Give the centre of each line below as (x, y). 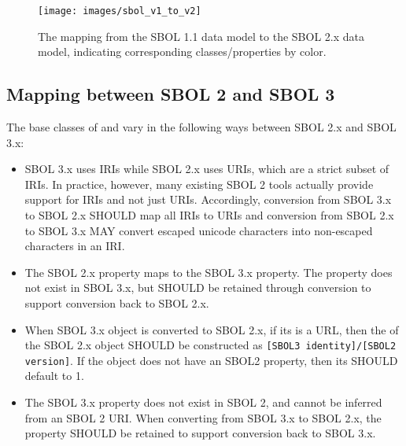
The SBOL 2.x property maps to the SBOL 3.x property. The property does (209, 272)
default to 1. (54, 376)
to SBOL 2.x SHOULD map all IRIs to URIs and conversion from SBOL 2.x (209, 215)
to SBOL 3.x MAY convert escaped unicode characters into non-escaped (199, 230)
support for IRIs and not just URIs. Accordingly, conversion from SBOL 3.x (208, 199)
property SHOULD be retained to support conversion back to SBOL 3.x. (200, 433)
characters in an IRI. (75, 246)
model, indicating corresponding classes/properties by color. (182, 52)
